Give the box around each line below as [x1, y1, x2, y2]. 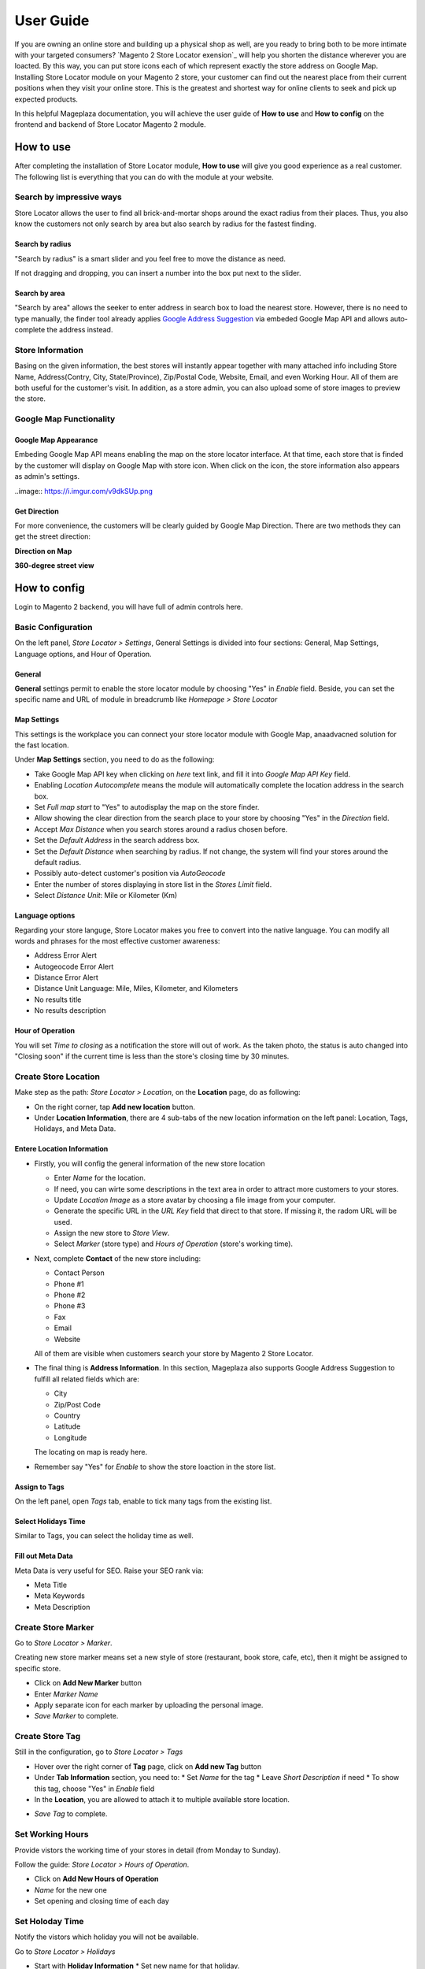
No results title [34, 995, 82, 1004]
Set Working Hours [14, 1829, 90, 1840]
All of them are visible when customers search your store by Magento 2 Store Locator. [34, 1349, 314, 1358]
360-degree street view [14, 561, 94, 570]
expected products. [14, 95, 79, 104]
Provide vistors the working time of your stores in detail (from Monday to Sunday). [14, 1845, 281, 1855]
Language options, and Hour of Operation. [14, 649, 153, 658]
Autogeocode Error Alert [34, 962, 114, 971]
